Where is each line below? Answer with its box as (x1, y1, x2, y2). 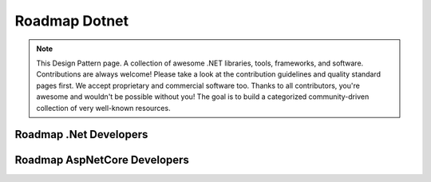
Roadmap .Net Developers (14, 128, 148, 141)
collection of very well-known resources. (36, 103, 171, 113)
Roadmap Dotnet (14, 12, 129, 30)
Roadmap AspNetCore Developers (14, 153, 189, 167)
